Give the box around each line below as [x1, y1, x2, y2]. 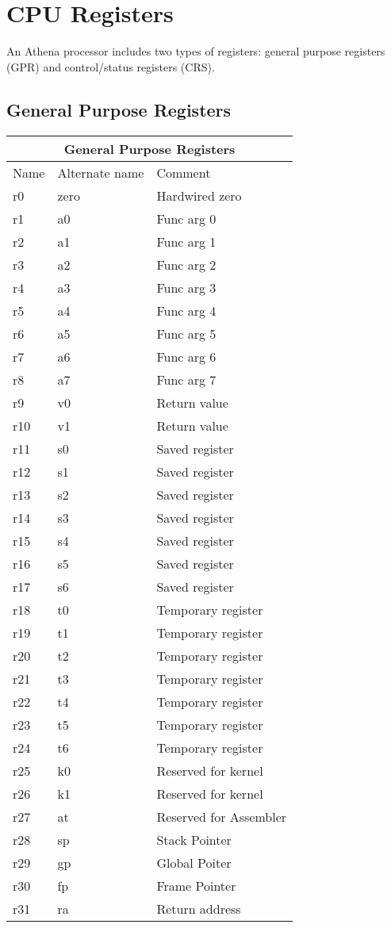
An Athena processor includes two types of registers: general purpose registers [6, 43, 385, 59]
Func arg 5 [156, 324, 217, 343]
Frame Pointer [156, 876, 236, 895]
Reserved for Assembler [156, 807, 287, 826]
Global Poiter [156, 853, 232, 872]
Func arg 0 [156, 209, 217, 228]
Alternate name [57, 163, 144, 182]
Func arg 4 [156, 301, 217, 320]
